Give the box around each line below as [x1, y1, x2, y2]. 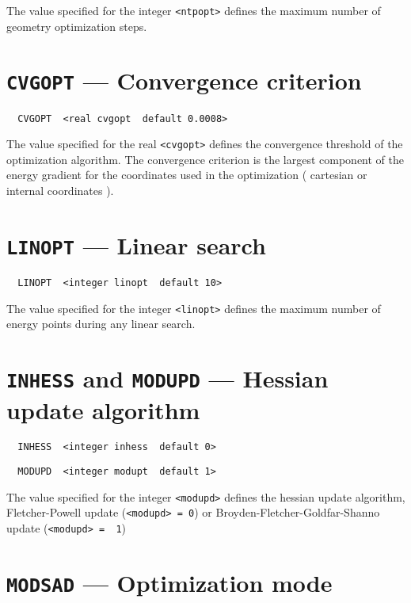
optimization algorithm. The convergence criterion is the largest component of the [6, 151, 404, 167]
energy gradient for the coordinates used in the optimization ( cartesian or [6, 166, 367, 183]
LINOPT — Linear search [6, 228, 266, 261]
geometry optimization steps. [6, 17, 147, 34]
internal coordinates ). [6, 182, 114, 198]
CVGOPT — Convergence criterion [6, 64, 362, 97]
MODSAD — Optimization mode [6, 566, 333, 598]
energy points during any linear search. [6, 315, 196, 332]
